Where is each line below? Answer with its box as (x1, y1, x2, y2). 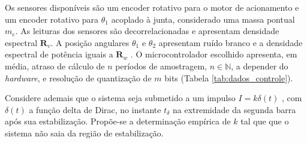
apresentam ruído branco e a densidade (158, 36, 303, 48)
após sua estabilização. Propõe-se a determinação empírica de (5, 115, 231, 127)
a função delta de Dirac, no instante (29, 103, 161, 115)
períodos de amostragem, (115, 59, 207, 72)
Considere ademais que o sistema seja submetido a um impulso (5, 92, 236, 104)
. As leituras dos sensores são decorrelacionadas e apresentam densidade (15, 25, 279, 37)
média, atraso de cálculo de (5, 59, 105, 72)
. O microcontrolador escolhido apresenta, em (130, 48, 297, 60)
